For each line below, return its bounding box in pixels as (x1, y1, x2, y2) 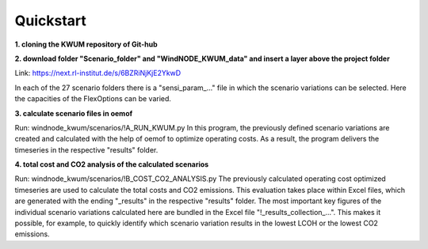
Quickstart (14, 12, 87, 29)
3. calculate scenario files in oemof (14, 108, 133, 118)
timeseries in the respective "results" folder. (14, 145, 159, 154)
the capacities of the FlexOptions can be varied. (14, 94, 172, 104)
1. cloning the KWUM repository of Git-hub (14, 40, 158, 49)
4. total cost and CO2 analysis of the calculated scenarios (14, 160, 209, 169)
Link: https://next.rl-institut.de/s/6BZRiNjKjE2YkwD (14, 68, 182, 78)
